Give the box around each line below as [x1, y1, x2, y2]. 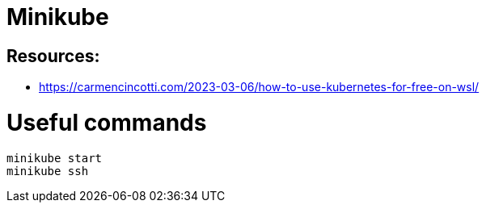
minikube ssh [6, 164, 89, 178]
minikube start [6, 151, 103, 165]
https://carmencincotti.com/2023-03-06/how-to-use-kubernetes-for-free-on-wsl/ [39, 80, 480, 94]
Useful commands [6, 108, 207, 136]
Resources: [6, 45, 100, 66]
